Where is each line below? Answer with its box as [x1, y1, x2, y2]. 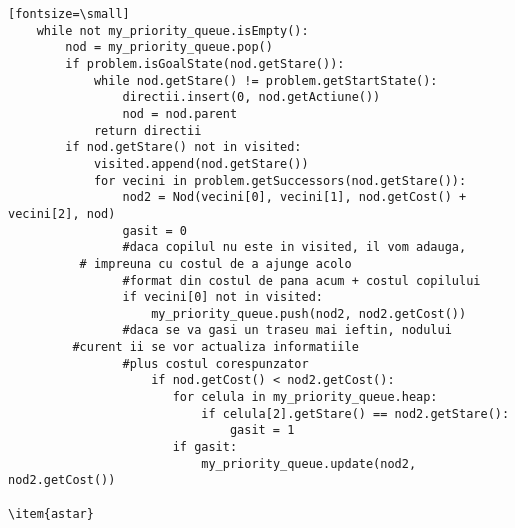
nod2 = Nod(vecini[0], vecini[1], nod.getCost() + [122, 190, 467, 205]
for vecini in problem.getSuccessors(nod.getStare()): [93, 173, 467, 188]
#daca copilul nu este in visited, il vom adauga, [122, 240, 467, 255]
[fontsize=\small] [8, 7, 130, 21]
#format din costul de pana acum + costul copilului [122, 273, 481, 288]
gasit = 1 [229, 423, 295, 438]
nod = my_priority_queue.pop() [65, 40, 273, 55]
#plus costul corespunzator [122, 356, 309, 371]
